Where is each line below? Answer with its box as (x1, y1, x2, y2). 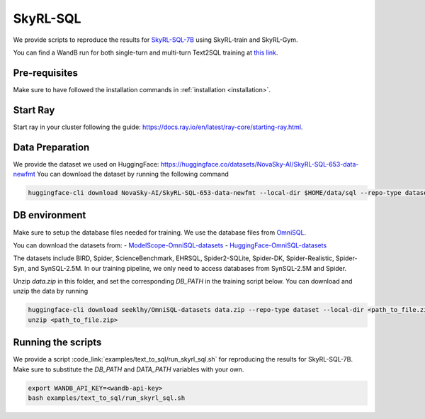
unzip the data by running (13, 287, 89, 296)
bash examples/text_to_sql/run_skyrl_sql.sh (28, 394, 186, 402)
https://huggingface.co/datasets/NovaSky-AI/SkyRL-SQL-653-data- (160, 160, 359, 168)
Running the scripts (13, 337, 102, 349)
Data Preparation (13, 141, 90, 153)
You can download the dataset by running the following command (36, 170, 229, 179)
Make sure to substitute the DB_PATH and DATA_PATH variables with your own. (13, 365, 244, 374)
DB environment (13, 209, 86, 221)
